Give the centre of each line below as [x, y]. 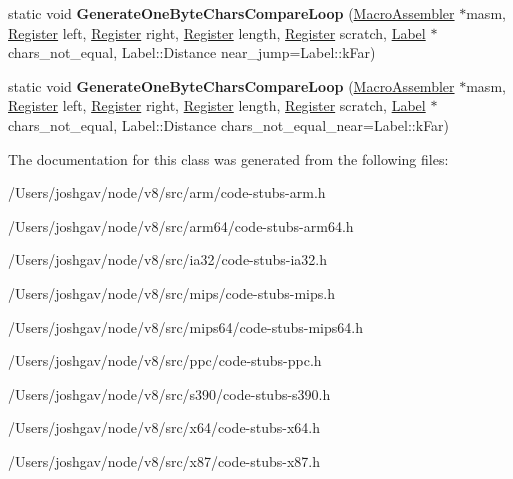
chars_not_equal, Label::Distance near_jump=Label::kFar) [192, 52]
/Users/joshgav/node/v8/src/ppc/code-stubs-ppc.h [165, 360]
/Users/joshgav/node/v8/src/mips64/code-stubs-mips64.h [185, 326]
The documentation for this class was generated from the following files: [228, 158]
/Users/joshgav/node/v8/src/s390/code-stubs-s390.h [169, 393]
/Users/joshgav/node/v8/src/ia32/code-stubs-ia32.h [168, 259]
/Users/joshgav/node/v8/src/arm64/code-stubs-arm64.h [181, 225]
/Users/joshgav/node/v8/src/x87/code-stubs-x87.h [164, 460]
